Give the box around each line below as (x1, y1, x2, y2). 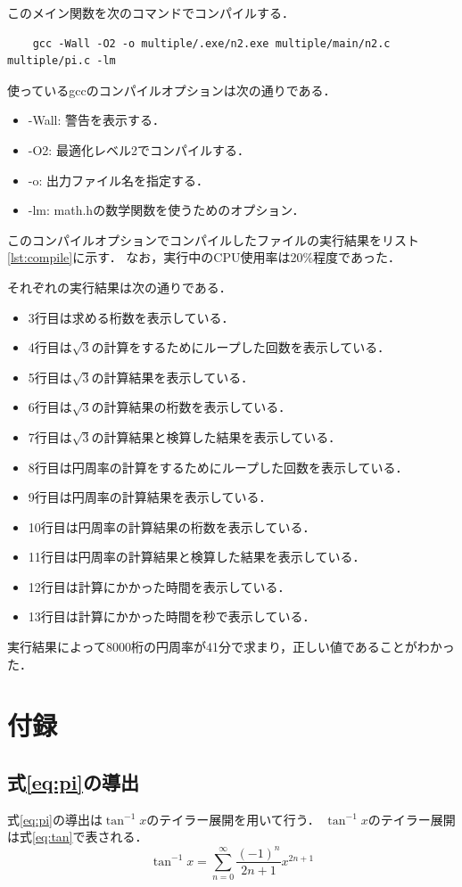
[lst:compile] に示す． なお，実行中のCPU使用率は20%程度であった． (7, 248, 400, 267)
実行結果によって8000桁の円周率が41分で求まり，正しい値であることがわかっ (7, 637, 455, 656)
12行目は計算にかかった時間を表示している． (28, 577, 291, 595)
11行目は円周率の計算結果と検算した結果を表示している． (28, 547, 366, 566)
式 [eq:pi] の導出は (7, 809, 103, 828)
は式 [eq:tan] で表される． (7, 827, 148, 846)
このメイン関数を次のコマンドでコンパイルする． (7, 4, 294, 21)
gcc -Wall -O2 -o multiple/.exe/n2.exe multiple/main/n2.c (32, 37, 391, 50)
